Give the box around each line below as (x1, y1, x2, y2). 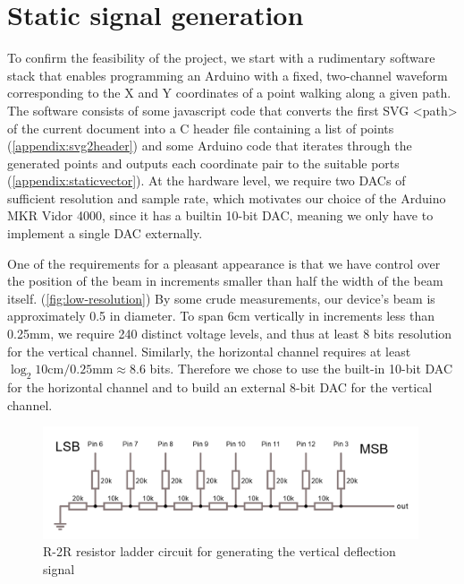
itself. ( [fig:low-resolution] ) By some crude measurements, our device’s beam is (7, 288, 435, 307)
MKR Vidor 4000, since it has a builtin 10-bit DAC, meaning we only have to (7, 206, 434, 225)
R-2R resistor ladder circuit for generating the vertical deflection (43, 542, 396, 561)
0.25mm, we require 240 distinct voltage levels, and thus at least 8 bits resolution (7, 324, 452, 343)
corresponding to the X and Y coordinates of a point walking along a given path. (7, 83, 451, 102)
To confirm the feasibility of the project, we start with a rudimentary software (7, 48, 435, 67)
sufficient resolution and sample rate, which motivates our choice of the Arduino (7, 188, 446, 207)
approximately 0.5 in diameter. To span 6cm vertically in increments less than (7, 306, 435, 325)
